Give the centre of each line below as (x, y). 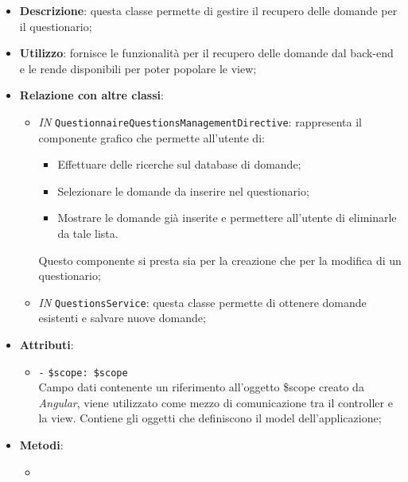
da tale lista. (88, 233)
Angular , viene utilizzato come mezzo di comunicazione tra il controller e (216, 402)
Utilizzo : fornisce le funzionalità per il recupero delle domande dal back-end (206, 53)
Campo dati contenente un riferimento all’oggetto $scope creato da (201, 387)
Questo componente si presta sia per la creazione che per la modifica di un (220, 260)
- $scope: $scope (83, 373)
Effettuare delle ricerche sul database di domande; (179, 164)
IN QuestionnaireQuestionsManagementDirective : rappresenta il (200, 121)
